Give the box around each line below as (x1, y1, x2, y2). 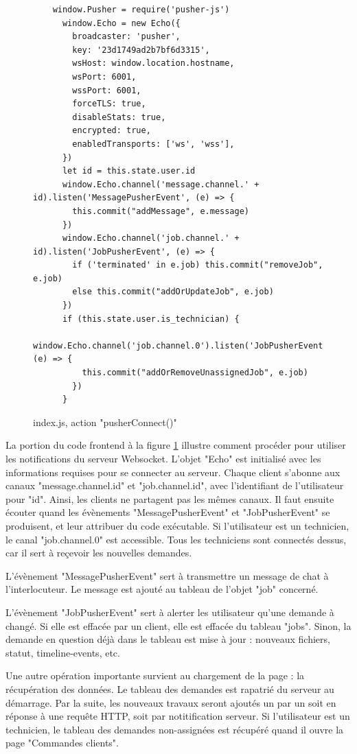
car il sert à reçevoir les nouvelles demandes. (5, 545, 192, 560)
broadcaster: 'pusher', (72, 32, 181, 42)
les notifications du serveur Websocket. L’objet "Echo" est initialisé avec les (5, 451, 321, 465)
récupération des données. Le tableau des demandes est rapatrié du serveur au (5, 681, 334, 696)
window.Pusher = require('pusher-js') (52, 5, 230, 14)
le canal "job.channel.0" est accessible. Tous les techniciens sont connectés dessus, (5, 532, 347, 546)
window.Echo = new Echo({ (62, 18, 181, 28)
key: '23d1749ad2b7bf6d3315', (72, 45, 210, 55)
